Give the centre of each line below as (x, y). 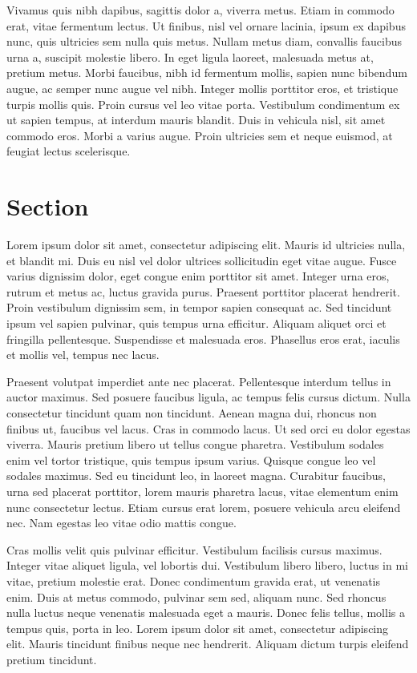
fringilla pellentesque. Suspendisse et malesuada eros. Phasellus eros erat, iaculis (203, 339)
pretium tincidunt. (52, 659)
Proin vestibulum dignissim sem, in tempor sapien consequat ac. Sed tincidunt (199, 307)
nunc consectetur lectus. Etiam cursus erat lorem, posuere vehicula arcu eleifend (204, 507)
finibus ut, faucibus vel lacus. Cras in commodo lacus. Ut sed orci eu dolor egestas (208, 428)
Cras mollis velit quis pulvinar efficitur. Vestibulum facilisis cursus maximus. (194, 549)
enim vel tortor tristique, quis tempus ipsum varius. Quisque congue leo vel (191, 459)
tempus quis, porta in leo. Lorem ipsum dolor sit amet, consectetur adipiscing (198, 628)
